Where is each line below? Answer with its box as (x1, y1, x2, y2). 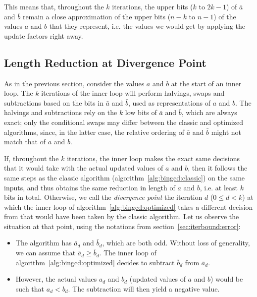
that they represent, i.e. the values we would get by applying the (49, 21, 246, 31)
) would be (210, 274, 243, 284)
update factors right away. (4, 30, 83, 41)
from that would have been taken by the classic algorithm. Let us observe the (4, 211, 239, 222)
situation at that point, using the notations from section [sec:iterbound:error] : (4, 221, 241, 231)
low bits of (125, 107, 157, 118)
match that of (4, 136, 46, 147)
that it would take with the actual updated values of (4, 163, 163, 173)
